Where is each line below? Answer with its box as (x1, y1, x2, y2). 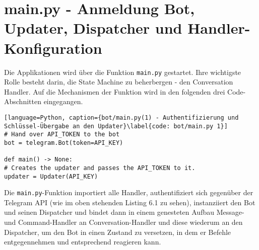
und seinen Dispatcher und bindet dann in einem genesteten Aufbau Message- (4, 207, 244, 217)
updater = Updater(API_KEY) (4, 173, 98, 180)
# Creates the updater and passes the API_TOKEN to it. (4, 164, 196, 172)
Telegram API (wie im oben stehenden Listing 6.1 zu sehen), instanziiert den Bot (4, 197, 255, 207)
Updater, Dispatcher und (4, 18, 182, 38)
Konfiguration (4, 37, 102, 58)
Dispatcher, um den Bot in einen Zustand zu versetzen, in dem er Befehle (4, 226, 231, 237)
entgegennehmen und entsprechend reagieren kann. (4, 236, 161, 247)
